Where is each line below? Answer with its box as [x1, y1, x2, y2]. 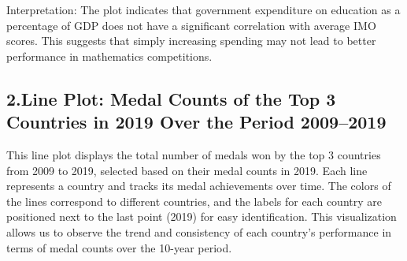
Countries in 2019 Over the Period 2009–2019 [6, 110, 387, 134]
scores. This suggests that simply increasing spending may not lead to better [6, 32, 376, 49]
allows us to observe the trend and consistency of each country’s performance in [6, 223, 392, 240]
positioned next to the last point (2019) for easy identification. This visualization [6, 208, 397, 225]
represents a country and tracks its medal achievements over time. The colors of [6, 177, 391, 194]
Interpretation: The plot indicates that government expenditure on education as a [6, 2, 401, 17]
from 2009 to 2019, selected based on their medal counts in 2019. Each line [6, 162, 368, 178]
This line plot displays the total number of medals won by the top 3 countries [6, 146, 381, 162]
